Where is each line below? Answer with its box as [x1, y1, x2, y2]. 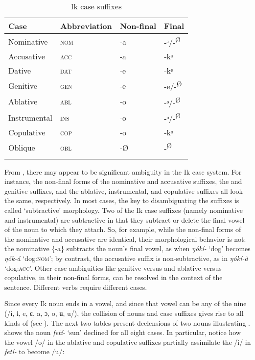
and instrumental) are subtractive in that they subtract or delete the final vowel [4, 214, 245, 225]
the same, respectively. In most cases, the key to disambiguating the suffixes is [4, 195, 239, 206]
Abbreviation [60, 20, 112, 31]
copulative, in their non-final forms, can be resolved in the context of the [4, 272, 223, 283]
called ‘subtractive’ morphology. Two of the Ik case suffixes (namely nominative [4, 205, 243, 215]
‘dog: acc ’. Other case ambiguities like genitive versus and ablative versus [4, 262, 222, 273]
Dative [8, 65, 31, 77]
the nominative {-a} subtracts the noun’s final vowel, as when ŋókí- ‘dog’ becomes [4, 243, 251, 254]
